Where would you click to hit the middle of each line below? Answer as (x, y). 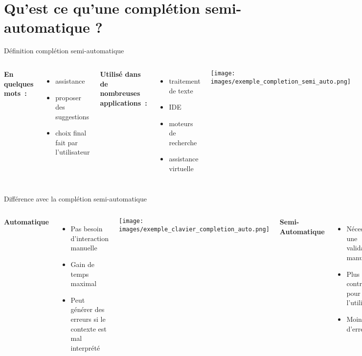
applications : (124, 102)
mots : (15, 93)
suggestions (72, 116)
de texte (181, 90)
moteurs (181, 123)
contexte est (89, 328)
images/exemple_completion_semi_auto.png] (281, 81)
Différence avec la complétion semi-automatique (75, 198)
